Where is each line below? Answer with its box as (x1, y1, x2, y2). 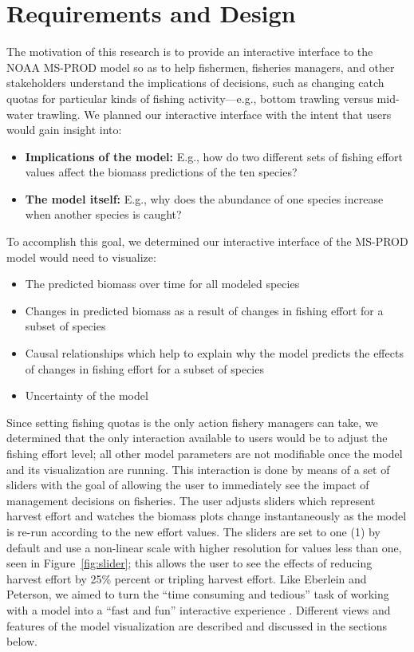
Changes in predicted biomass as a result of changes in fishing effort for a (25, 302, 384, 318)
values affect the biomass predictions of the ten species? (25, 164, 298, 180)
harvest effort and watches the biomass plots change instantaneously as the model (6, 508, 407, 524)
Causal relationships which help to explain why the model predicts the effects (25, 345, 404, 362)
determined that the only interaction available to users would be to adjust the (6, 429, 388, 446)
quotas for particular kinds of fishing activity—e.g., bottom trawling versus (6, 89, 373, 106)
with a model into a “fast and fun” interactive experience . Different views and (6, 601, 391, 618)
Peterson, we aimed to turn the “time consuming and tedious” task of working (6, 586, 389, 603)
